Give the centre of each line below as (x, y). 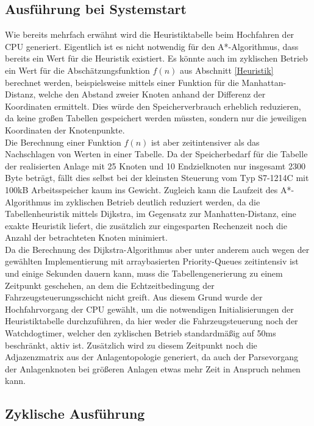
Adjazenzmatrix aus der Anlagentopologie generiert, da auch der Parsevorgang (152, 357)
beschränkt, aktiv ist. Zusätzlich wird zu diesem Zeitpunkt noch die (131, 345)
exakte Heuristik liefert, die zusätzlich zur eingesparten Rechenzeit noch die (146, 225)
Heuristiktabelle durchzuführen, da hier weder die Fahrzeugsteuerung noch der (152, 321)
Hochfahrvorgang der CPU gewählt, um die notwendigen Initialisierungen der (149, 309)
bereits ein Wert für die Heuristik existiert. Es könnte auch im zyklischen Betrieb (156, 58)
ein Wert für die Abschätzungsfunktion (77, 70)
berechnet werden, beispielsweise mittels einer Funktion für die (122, 82)
